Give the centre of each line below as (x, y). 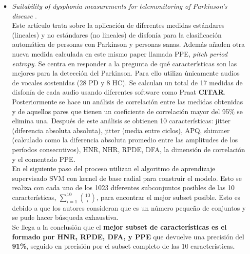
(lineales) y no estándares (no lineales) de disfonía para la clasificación (117, 34)
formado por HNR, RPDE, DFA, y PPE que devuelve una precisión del (128, 236)
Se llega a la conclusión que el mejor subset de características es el (119, 227)
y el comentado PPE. (44, 159)
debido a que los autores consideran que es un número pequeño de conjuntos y (129, 207)
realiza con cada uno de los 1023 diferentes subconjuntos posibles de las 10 (123, 187)
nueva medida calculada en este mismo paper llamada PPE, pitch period (120, 53)
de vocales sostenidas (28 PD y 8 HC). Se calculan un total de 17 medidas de (127, 82)
